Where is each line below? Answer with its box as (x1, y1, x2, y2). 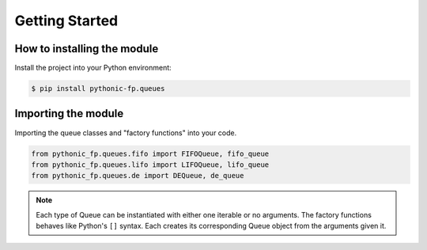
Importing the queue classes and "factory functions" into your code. (14, 127, 237, 138)
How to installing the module (14, 42, 159, 55)
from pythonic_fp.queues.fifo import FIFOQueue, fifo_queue (31, 149, 270, 158)
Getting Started (14, 12, 119, 29)
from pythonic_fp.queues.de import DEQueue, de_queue (31, 171, 244, 180)
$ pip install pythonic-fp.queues (31, 84, 165, 93)
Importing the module (14, 107, 124, 120)
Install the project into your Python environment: (14, 63, 172, 73)
